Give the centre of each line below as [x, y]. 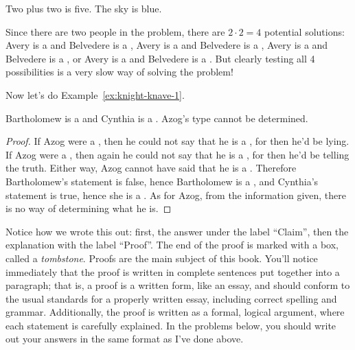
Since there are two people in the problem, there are [115, 31]
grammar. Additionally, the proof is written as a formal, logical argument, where [175, 312]
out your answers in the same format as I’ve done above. [125, 339]
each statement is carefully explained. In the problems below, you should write [171, 325]
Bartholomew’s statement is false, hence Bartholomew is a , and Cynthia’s [162, 181]
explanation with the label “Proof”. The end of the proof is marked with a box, [172, 245]
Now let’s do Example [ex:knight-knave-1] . [95, 94]
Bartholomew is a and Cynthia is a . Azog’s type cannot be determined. [157, 118]
